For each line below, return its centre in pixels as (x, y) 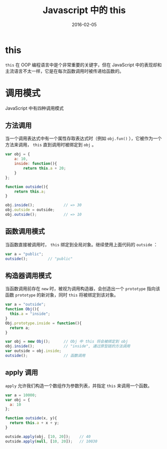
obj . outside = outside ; (30, 210)
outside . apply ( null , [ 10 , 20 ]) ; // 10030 (51, 441)
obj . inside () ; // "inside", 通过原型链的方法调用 (68, 346)
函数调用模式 (25, 232)
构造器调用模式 (28, 275)
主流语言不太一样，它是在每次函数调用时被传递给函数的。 (64, 71)
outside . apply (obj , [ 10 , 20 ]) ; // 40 (48, 436)
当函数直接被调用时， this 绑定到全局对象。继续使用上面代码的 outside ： (81, 244)
